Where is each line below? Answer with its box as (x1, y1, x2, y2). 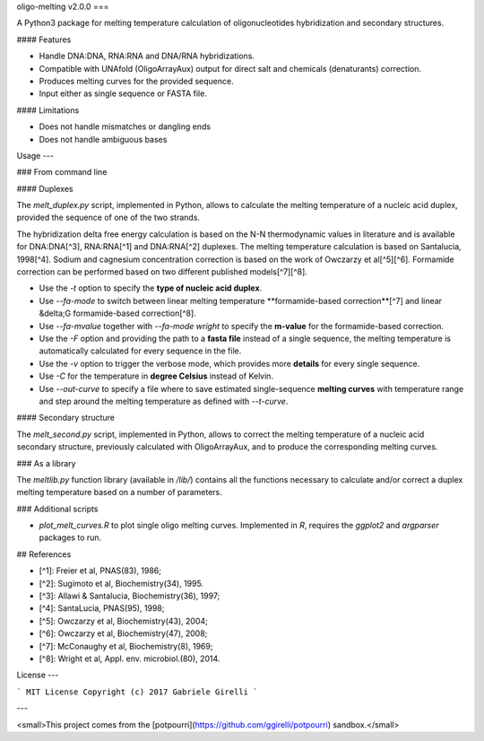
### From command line (16, 167, 108, 178)
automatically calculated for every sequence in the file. (39, 345, 242, 356)
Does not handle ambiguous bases (39, 134, 168, 144)
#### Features (16, 34, 72, 45)
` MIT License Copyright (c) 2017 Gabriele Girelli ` (16, 686, 258, 697)
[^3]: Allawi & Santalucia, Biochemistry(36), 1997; (39, 590, 220, 601)
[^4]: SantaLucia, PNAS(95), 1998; (39, 603, 165, 614)
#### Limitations (16, 104, 80, 116)
